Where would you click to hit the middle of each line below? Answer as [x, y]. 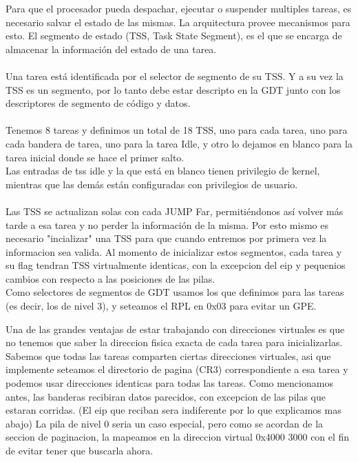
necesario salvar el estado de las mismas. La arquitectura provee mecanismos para [178, 22]
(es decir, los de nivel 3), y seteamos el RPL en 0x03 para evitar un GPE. [161, 306]
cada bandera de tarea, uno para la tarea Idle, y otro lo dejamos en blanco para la [179, 143]
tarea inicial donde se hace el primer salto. [95, 157]
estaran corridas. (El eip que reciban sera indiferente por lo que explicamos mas [173, 410]
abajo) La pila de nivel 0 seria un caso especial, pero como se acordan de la [165, 423]
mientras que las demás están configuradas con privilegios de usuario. [152, 184]
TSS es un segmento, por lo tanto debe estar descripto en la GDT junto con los [173, 89]
